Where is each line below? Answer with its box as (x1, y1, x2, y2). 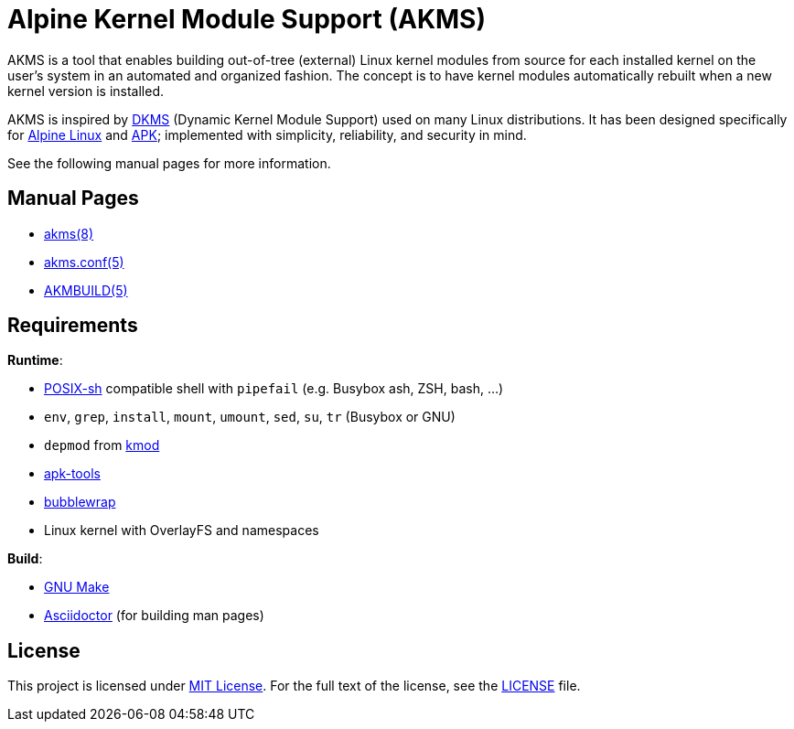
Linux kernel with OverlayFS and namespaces (44, 522, 319, 539)
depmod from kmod (44, 437, 160, 454)
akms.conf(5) (44, 253, 124, 270)
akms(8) (44, 225, 94, 241)
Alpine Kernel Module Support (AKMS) (7, 4, 487, 35)
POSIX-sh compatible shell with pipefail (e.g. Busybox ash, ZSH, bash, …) (44, 381, 504, 397)
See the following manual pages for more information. (7, 155, 331, 171)
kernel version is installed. (7, 82, 165, 99)
